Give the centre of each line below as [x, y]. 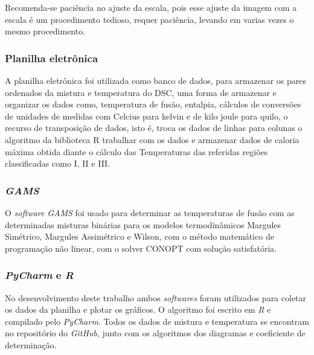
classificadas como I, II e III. [58, 163]
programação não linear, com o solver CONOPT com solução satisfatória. [141, 248]
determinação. [31, 344]
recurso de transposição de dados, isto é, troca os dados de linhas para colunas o [154, 128]
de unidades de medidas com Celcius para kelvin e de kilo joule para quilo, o [146, 116]
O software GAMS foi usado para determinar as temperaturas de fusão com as [150, 212]
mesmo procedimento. [45, 31]
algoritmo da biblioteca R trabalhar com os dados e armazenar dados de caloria [152, 139]
